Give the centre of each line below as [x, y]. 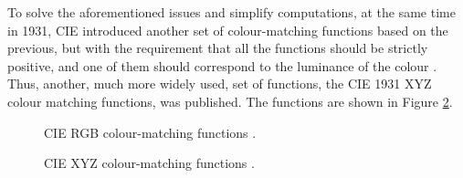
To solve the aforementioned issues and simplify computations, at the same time [231, 12]
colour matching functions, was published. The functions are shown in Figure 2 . [230, 101]
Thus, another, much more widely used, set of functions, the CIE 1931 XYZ [220, 84]
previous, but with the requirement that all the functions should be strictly [218, 48]
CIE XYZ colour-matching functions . [149, 163]
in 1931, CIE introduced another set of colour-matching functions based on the [228, 30]
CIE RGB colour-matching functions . [150, 132]
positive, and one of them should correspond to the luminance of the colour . [222, 65]
